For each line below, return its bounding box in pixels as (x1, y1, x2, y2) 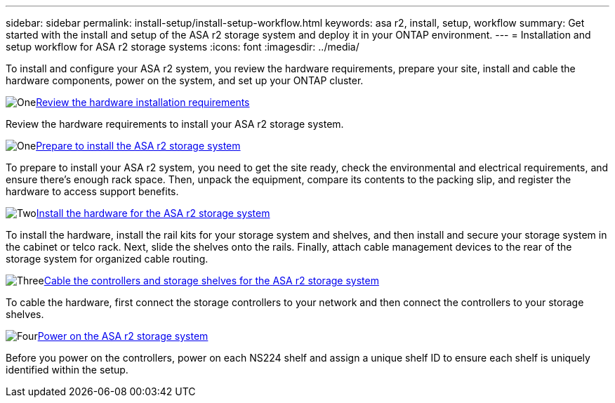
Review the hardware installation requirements (36, 96, 250, 108)
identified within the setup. (6, 364, 128, 376)
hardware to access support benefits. (6, 185, 179, 197)
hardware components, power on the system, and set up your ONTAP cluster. (6, 74, 364, 86)
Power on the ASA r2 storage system (37, 330, 209, 342)
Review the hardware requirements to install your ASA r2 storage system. (6, 118, 344, 130)
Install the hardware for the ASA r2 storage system (36, 207, 270, 219)
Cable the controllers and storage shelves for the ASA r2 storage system (44, 275, 379, 286)
